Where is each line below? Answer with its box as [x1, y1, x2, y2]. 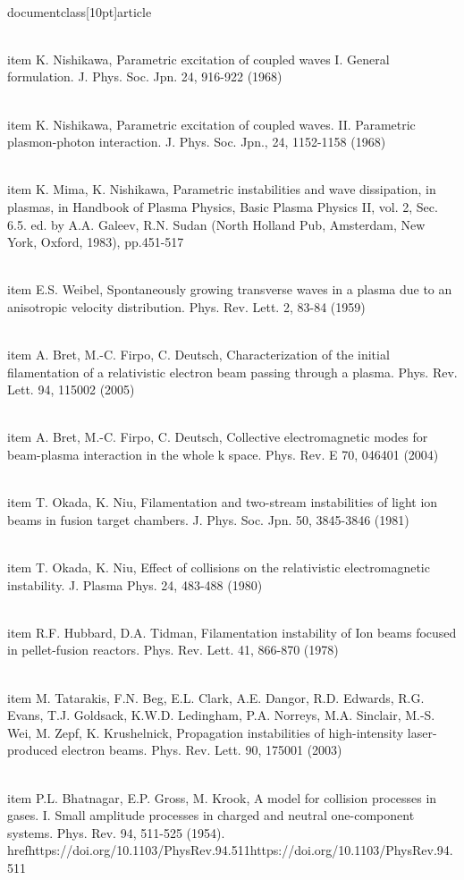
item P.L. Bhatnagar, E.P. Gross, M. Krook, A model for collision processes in [7, 788, 437, 807]
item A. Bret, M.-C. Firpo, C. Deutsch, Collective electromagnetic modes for [7, 427, 428, 446]
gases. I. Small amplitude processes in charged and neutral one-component [7, 806, 415, 825]
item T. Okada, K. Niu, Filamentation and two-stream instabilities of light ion [7, 493, 438, 512]
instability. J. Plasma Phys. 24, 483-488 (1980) [7, 575, 263, 594]
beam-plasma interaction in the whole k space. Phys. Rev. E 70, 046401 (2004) [7, 445, 439, 464]
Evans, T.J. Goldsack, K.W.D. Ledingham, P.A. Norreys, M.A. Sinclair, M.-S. [7, 706, 435, 724]
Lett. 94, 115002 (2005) [7, 380, 135, 399]
